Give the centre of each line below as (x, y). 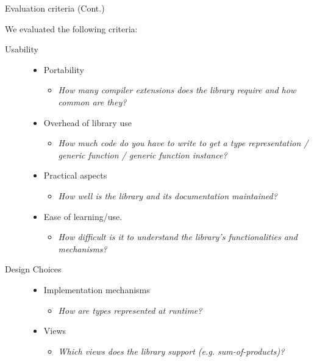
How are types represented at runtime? (130, 310)
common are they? (92, 101)
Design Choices (33, 269)
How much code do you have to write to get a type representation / (183, 143)
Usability (22, 49)
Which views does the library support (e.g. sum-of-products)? (171, 351)
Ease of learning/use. (83, 216)
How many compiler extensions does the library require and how (177, 90)
